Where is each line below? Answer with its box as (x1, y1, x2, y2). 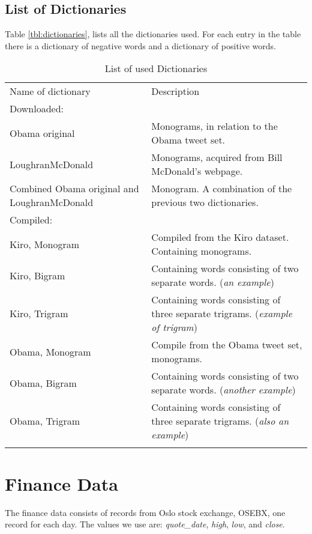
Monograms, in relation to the (151, 119, 278, 133)
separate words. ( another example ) (151, 383, 296, 397)
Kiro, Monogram (10, 237, 80, 251)
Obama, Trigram (10, 414, 80, 428)
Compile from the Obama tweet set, (151, 338, 302, 352)
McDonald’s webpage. (151, 164, 243, 178)
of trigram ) (151, 320, 197, 335)
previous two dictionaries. (151, 195, 259, 210)
